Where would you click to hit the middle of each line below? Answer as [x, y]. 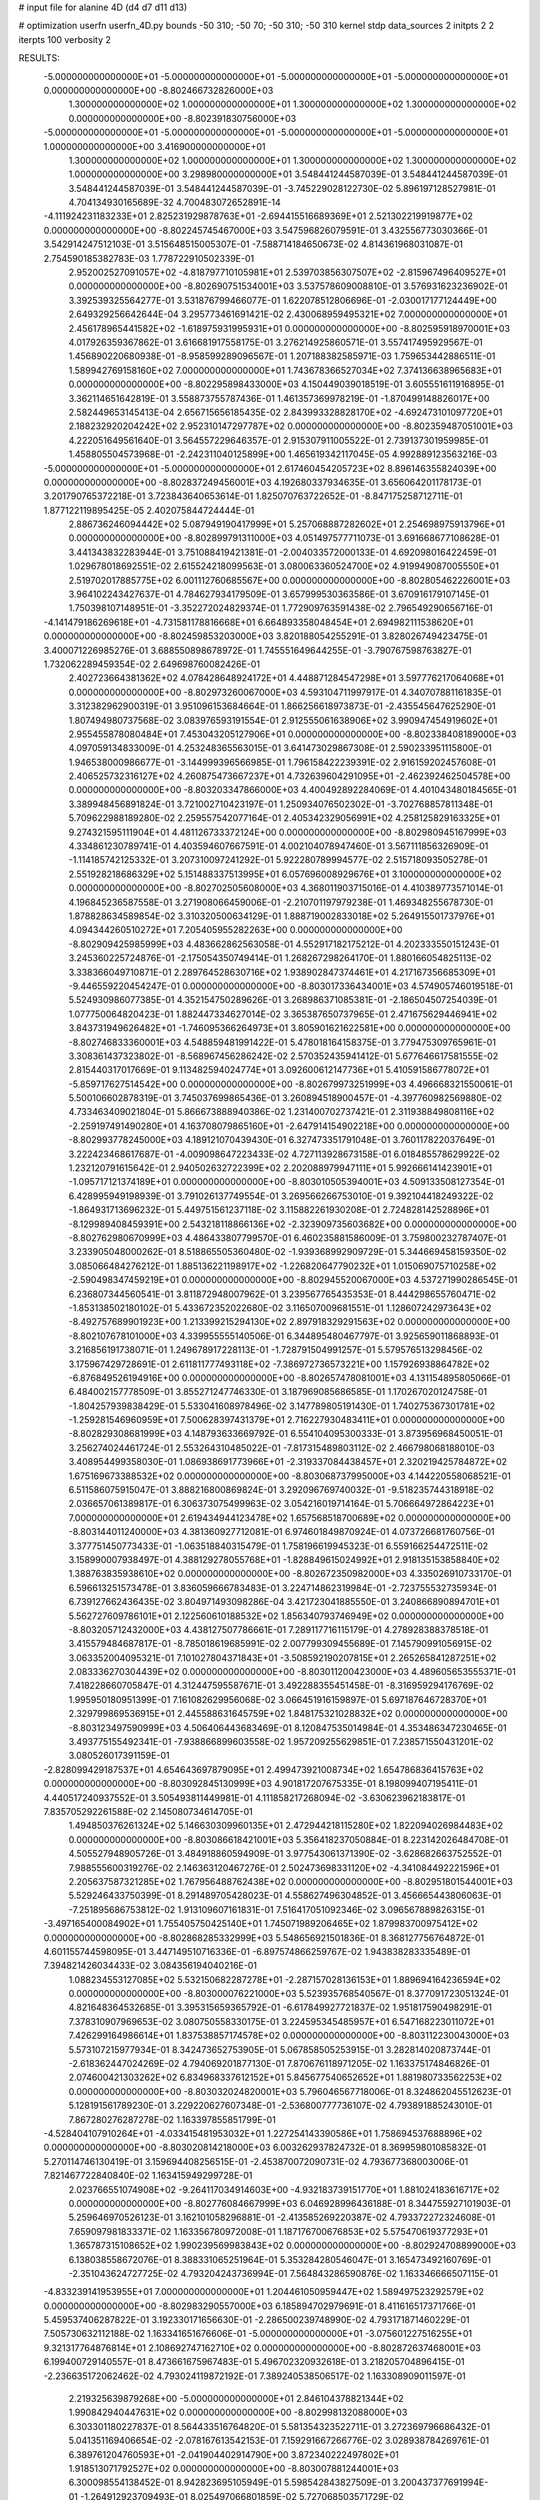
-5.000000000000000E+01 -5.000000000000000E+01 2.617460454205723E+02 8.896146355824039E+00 [270, 468]
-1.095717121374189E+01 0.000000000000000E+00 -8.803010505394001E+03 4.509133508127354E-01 [286, 1182]
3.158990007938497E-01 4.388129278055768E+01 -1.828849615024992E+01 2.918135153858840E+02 [284, 1559]
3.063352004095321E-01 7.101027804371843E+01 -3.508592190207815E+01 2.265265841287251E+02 [282, 1657]
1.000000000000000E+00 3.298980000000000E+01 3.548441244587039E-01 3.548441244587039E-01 [288, 174]
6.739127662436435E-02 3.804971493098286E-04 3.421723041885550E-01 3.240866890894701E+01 [284, 1602]
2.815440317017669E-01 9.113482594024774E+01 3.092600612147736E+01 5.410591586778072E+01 [279, 1070]
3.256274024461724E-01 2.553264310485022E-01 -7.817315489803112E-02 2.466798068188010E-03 [281, 1447]
